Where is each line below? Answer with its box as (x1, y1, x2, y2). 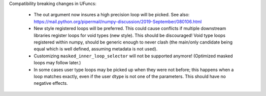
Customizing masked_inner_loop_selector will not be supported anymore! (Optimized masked (33, 53, 233, 59)
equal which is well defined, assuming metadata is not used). (33, 46, 158, 52)
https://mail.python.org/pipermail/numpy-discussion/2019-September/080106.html (33, 19, 202, 24)
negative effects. (33, 80, 68, 86)
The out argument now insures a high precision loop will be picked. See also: (33, 12, 190, 18)
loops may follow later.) (33, 60, 81, 66)
